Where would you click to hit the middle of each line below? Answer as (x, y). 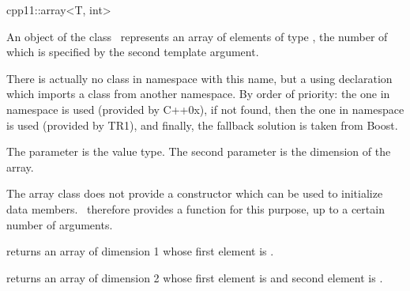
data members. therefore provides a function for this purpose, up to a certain (196, 208)
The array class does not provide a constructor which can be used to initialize (195, 193)
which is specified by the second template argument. (133, 52)
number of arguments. (60, 224)
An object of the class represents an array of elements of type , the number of (197, 36)
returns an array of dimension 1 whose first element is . (140, 251)
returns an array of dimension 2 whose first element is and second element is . (195, 277)
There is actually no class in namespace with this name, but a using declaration (199, 78)
